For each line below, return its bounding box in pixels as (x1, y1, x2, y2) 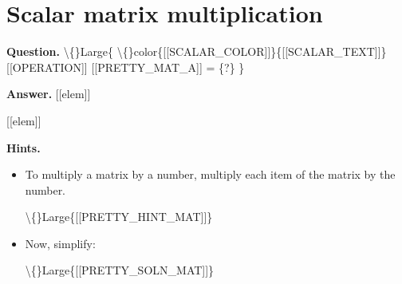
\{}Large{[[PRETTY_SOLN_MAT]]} (25, 262, 215, 278)
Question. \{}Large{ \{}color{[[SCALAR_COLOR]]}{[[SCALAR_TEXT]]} (6, 43, 387, 60)
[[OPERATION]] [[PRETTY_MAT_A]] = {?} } (6, 58, 245, 75)
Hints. (6, 139, 41, 156)
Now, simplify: (25, 235, 96, 251)
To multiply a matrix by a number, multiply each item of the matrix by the (25, 166, 396, 183)
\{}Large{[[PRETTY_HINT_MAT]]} (25, 208, 213, 225)
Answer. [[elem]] (6, 85, 91, 102)
